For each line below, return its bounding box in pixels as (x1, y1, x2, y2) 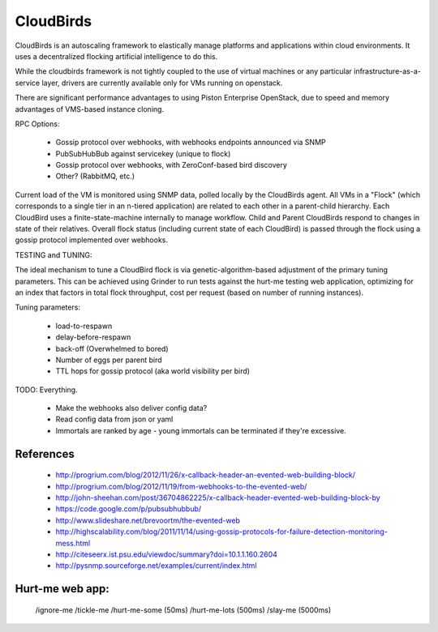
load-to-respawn (55, 321, 113, 331)
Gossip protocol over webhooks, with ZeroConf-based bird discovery (55, 160, 288, 170)
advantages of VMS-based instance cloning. (15, 104, 165, 113)
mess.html (55, 538, 91, 548)
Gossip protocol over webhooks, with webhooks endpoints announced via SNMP (55, 138, 326, 147)
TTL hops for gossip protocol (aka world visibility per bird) (55, 366, 251, 376)
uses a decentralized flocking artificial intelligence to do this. (15, 51, 218, 61)
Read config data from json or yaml (55, 414, 174, 425)
